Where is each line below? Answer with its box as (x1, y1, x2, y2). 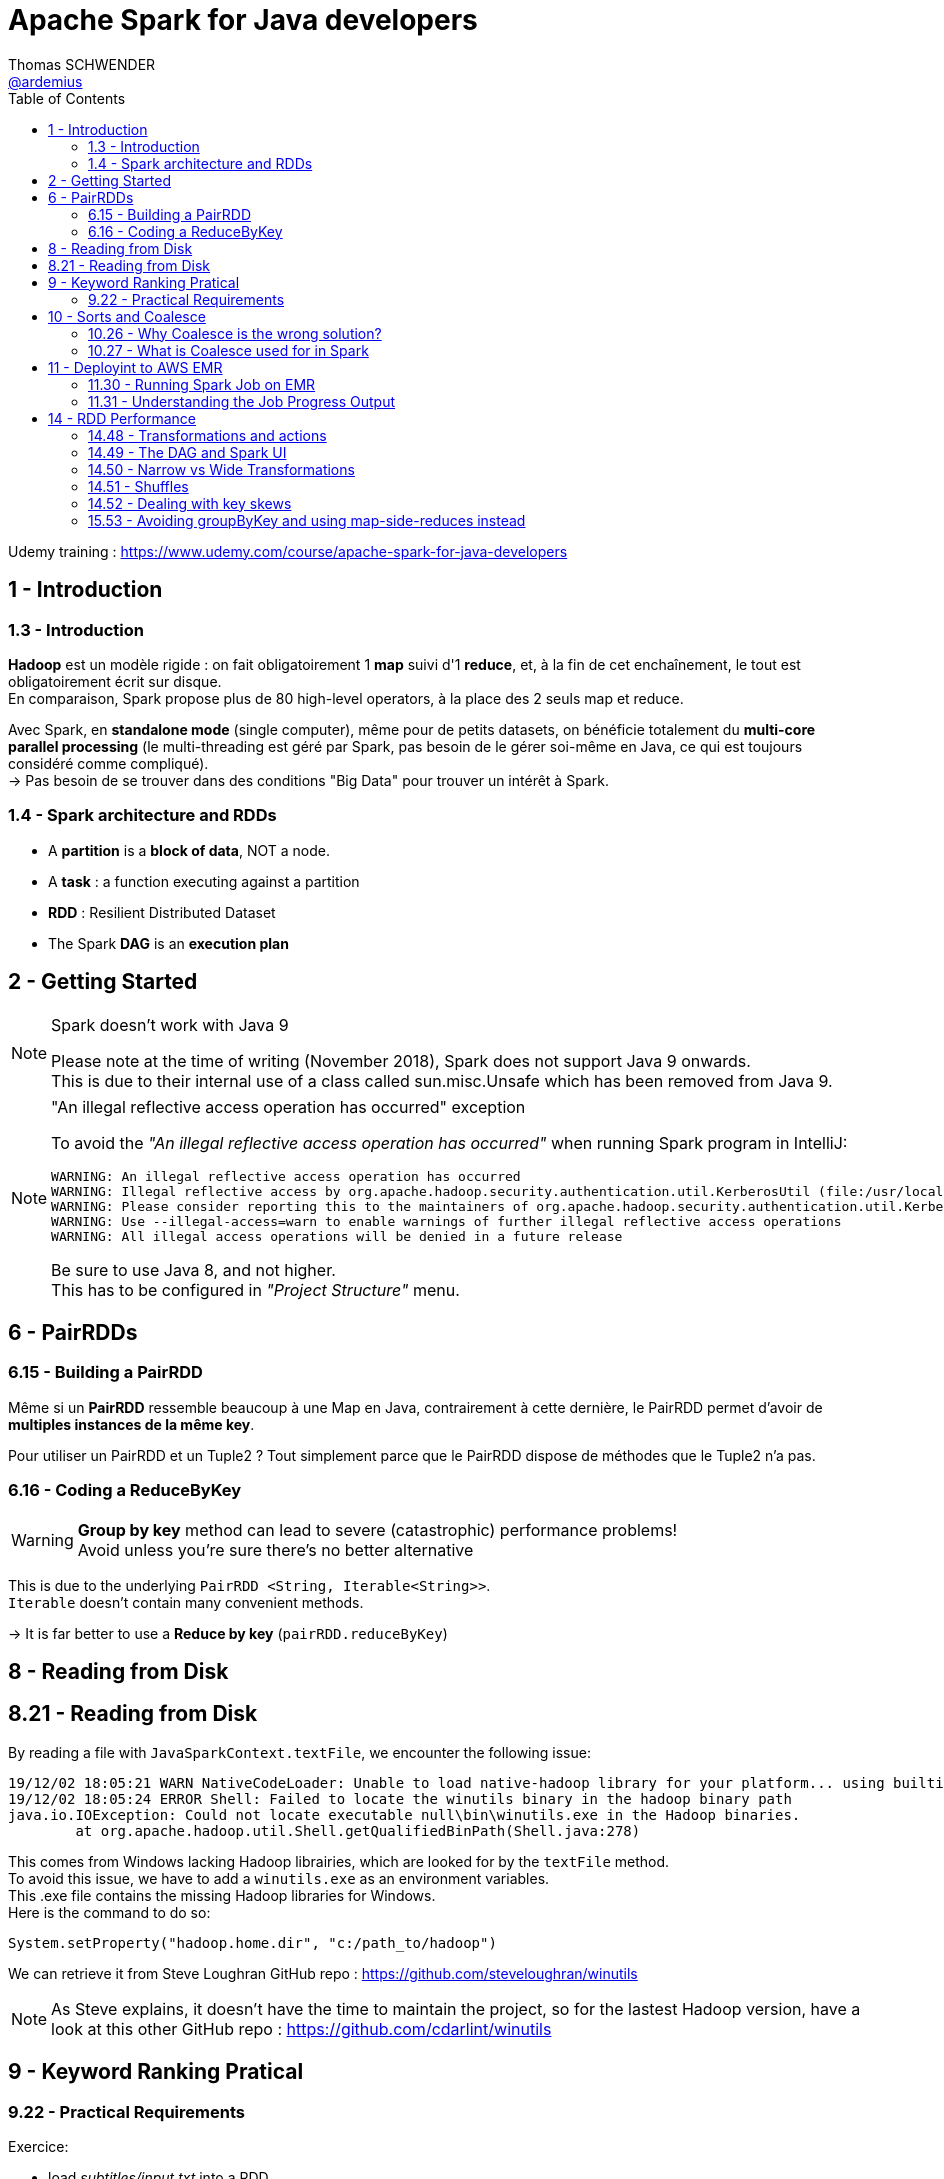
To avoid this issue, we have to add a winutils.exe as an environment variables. (8, 1869, 550, 1887)
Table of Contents (8, 89, 126, 107)
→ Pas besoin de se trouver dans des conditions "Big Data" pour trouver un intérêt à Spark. (8, 771, 609, 789)
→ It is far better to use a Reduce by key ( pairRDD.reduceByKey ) (8, 1624, 448, 1642)
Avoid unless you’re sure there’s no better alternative (77, 1539, 474, 1560)
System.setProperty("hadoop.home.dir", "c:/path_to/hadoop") (8, 1934, 497, 1951)
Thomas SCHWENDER (8, 55, 156, 73)
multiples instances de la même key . (8, 1415, 255, 1433)
